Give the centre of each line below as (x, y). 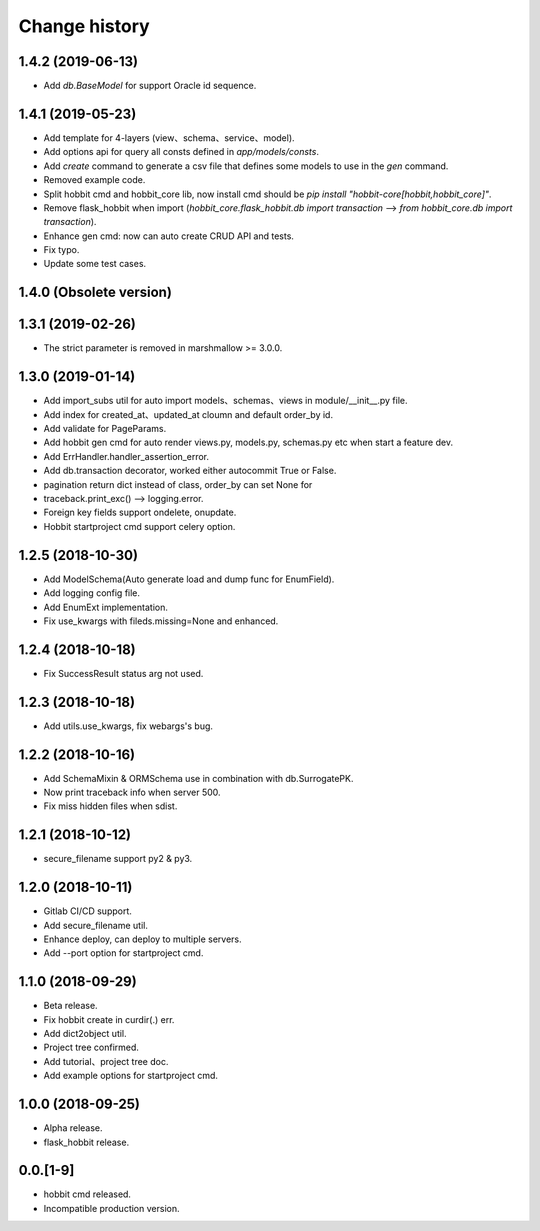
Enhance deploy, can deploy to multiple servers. (142, 939)
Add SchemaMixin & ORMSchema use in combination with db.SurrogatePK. (198, 778)
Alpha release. (73, 1128)
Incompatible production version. (111, 1208)
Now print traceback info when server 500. (132, 792)
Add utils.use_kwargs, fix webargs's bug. (128, 726)
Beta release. (71, 1006)
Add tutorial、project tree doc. (106, 1061)
